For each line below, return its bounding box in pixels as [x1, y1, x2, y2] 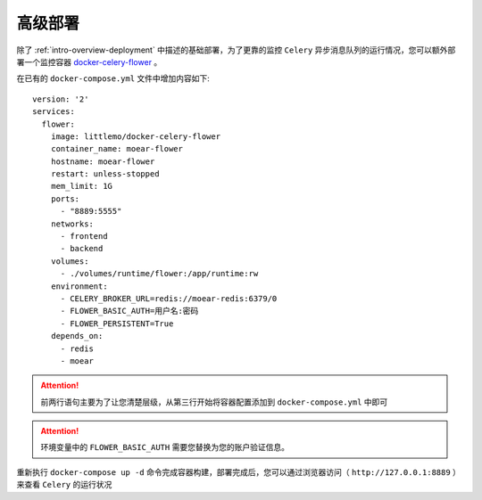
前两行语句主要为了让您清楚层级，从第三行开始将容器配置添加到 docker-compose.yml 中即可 [40, 397, 388, 407]
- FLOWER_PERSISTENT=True [60, 318, 174, 329]
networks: [50, 218, 94, 229]
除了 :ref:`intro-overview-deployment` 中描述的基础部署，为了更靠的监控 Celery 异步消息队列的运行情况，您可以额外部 [16, 45, 456, 55]
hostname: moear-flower [50, 156, 155, 167]
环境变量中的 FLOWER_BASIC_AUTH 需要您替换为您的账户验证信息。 [40, 442, 290, 453]
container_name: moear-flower [50, 143, 183, 154]
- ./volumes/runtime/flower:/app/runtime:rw [60, 268, 259, 279]
